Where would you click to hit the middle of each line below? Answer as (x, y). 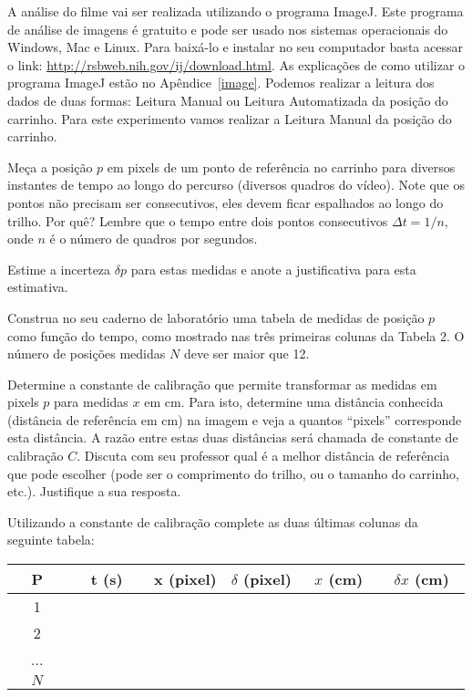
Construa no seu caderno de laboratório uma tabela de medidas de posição (216, 317)
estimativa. (38, 287)
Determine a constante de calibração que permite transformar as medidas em (222, 384)
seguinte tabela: (51, 540)
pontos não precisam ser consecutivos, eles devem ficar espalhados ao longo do (226, 202)
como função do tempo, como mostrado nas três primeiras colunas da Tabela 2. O (236, 335)
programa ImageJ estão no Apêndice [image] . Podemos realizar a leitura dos (221, 83)
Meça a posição (50, 166)
